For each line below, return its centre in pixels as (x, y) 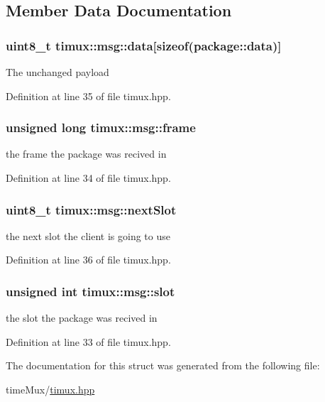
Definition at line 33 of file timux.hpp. (88, 341)
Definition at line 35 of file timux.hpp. (88, 96)
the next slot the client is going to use (88, 235)
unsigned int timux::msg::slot (90, 291)
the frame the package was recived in (86, 154)
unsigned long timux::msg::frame (101, 127)
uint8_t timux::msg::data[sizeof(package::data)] (144, 45)
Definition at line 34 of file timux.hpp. (88, 178)
